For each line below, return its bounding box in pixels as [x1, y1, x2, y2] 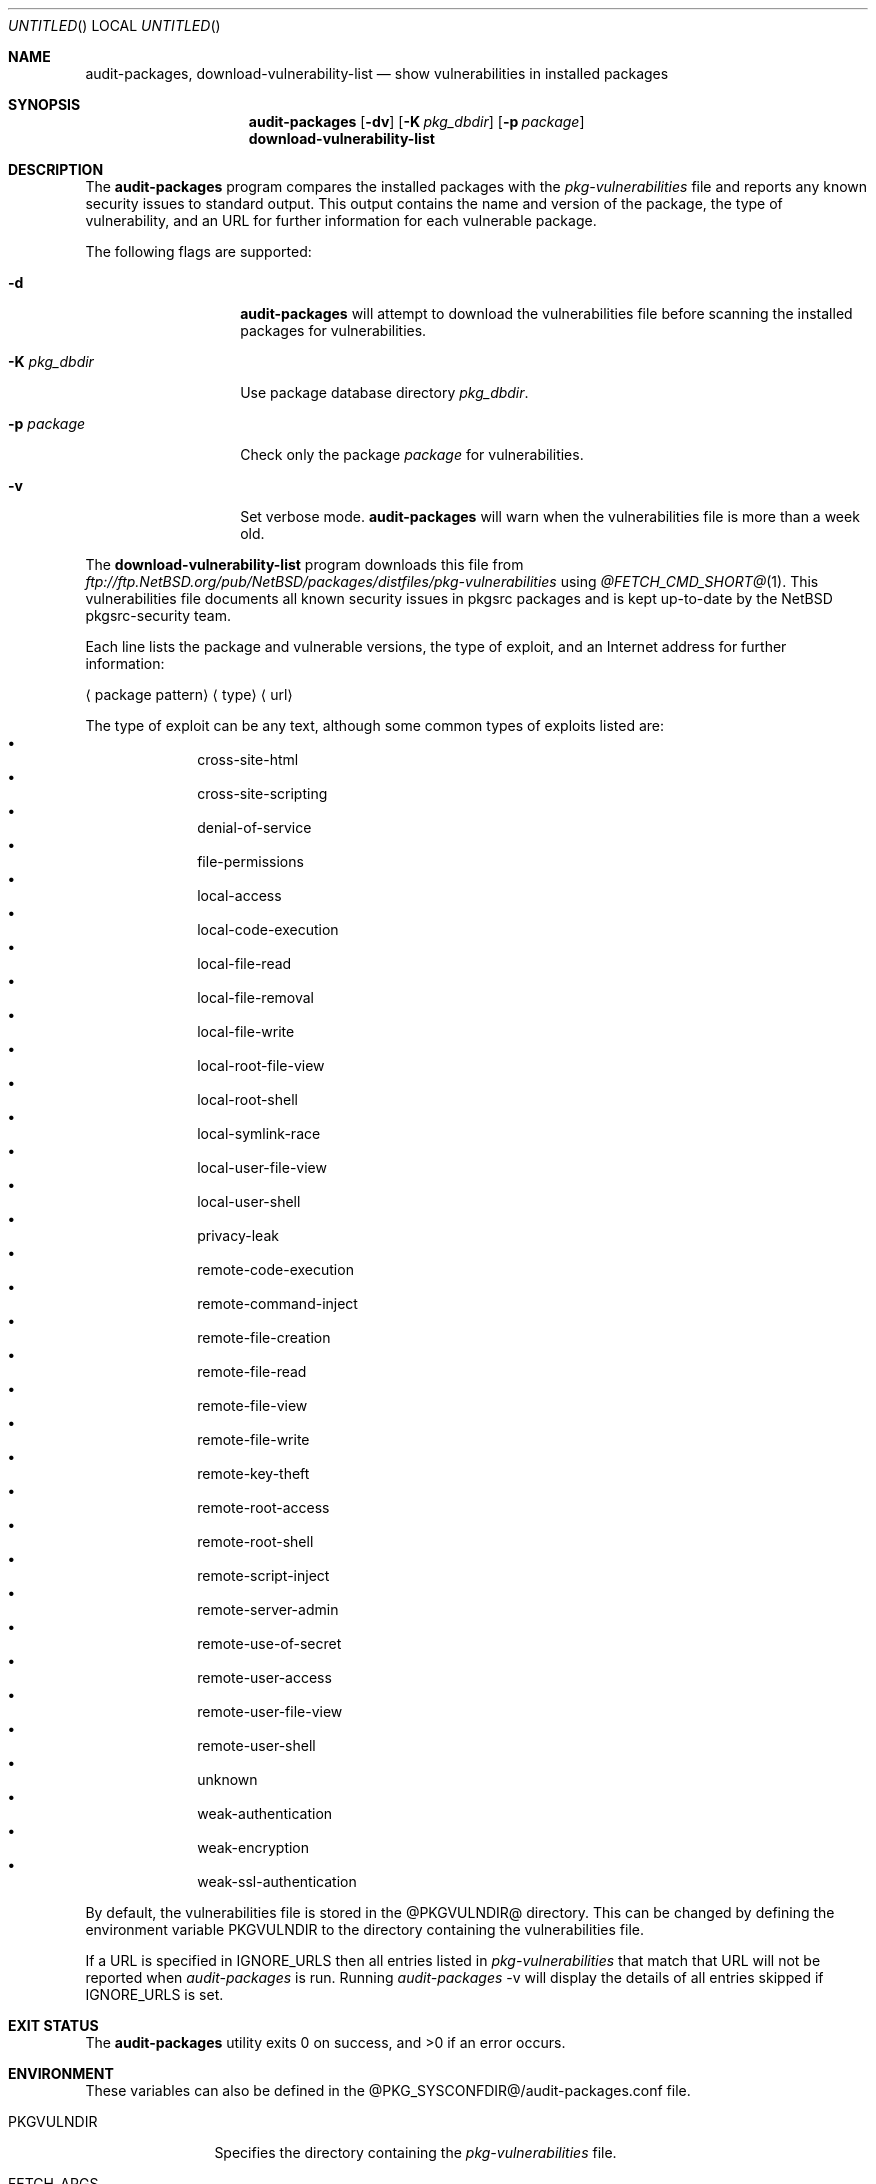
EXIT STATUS [8, 2017, 99, 2034]
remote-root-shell [197, 1533, 314, 1550]
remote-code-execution [197, 1261, 354, 1278]
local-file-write [197, 1023, 295, 1040]
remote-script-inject [197, 1567, 330, 1584]
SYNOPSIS [8, 96, 81, 113]
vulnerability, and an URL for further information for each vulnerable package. [85, 212, 597, 229]
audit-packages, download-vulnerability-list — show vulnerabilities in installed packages [85, 65, 669, 82]
